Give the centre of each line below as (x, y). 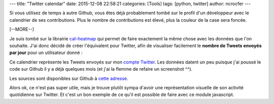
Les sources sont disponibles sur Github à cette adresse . (69, 78)
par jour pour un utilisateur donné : (46, 53)
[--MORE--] (22, 29)
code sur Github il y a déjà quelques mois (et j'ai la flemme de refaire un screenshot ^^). (101, 69)
